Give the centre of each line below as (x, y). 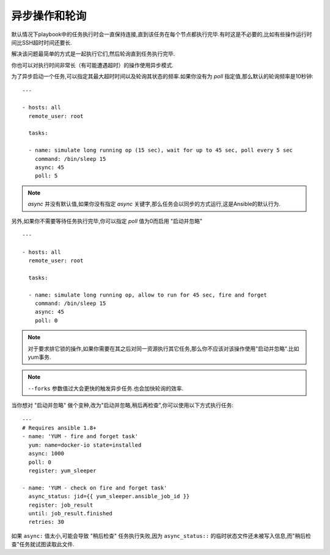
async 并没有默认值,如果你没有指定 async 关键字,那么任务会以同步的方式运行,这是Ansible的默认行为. (154, 204)
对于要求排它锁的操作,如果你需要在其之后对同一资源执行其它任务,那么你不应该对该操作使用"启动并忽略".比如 (163, 348)
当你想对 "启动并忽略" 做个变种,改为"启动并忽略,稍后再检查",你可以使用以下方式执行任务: (122, 405)
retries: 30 (46, 522)
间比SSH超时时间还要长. (42, 42)
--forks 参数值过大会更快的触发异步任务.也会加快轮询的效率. (106, 388)
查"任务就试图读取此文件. (43, 545)
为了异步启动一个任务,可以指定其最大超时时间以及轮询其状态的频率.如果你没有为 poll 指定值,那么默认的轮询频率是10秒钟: (163, 76)
